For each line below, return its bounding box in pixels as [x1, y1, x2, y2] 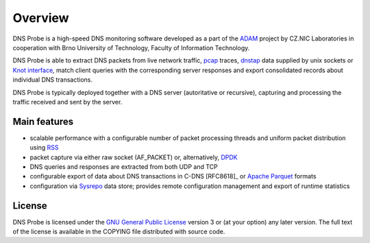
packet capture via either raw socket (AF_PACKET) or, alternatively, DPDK [29, 153, 238, 161]
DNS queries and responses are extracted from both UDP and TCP [29, 162, 219, 171]
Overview [12, 10, 69, 25]
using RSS [29, 143, 59, 152]
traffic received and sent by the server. [12, 97, 123, 106]
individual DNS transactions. [12, 76, 92, 84]
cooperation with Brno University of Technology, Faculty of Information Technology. [12, 43, 250, 51]
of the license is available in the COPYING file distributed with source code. [12, 227, 225, 236]
